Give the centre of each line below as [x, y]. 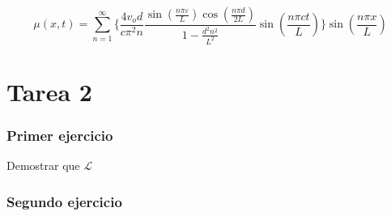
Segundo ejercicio [64, 201]
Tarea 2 [49, 92]
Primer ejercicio [60, 136]
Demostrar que [43, 165]
